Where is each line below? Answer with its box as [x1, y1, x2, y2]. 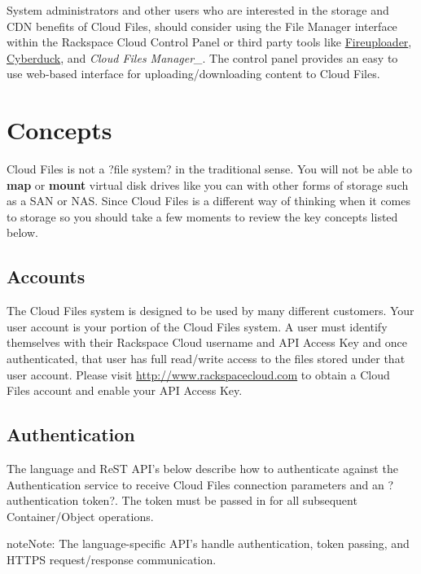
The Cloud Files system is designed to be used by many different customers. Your [7, 302, 414, 319]
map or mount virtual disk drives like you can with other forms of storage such [7, 176, 409, 193]
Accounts [7, 264, 86, 289]
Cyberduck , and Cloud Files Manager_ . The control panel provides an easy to [7, 49, 398, 66]
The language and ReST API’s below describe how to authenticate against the [7, 460, 398, 477]
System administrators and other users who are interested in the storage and [7, 2, 389, 18]
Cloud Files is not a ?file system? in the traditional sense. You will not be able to [7, 160, 413, 177]
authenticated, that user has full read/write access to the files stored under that [7, 350, 406, 367]
